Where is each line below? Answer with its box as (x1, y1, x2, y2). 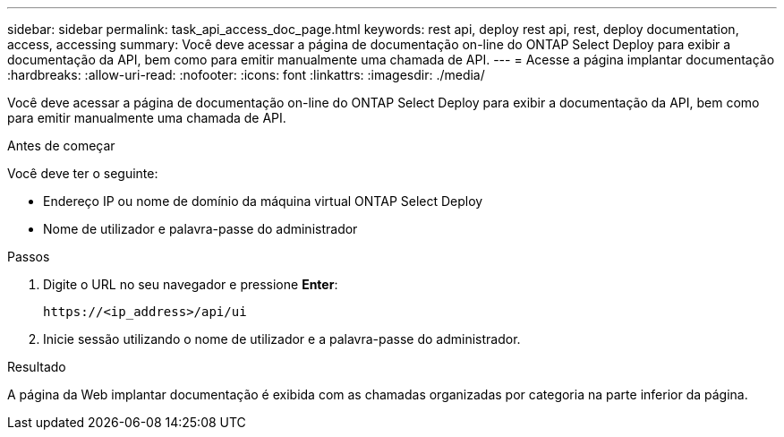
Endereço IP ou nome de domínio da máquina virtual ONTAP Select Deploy (43, 193, 483, 209)
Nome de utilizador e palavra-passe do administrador (43, 221, 358, 236)
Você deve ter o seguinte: (7, 166, 158, 181)
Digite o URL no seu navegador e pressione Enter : (43, 277, 338, 292)
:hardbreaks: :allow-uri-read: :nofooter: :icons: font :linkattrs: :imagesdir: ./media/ (7, 67, 485, 82)
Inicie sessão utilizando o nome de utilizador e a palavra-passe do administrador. (43, 331, 521, 347)
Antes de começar (7, 138, 115, 153)
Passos (7, 249, 50, 264)
